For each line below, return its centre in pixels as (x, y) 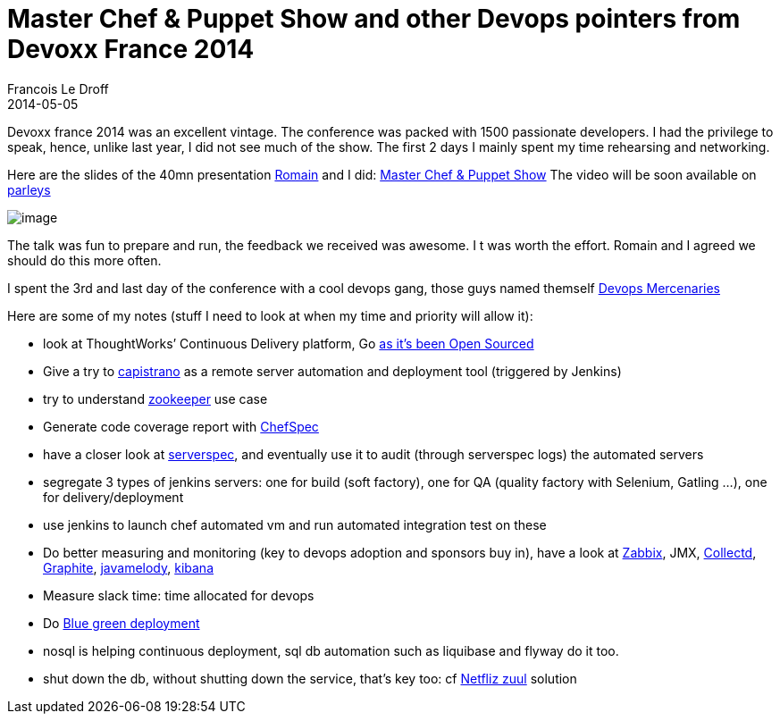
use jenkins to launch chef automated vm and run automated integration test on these (295, 524)
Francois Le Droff (58, 88)
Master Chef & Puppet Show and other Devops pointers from (374, 19)
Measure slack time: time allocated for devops (179, 595)
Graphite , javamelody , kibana (128, 567)
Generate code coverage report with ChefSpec (181, 426)
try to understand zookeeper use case (155, 398)
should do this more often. (84, 260)
